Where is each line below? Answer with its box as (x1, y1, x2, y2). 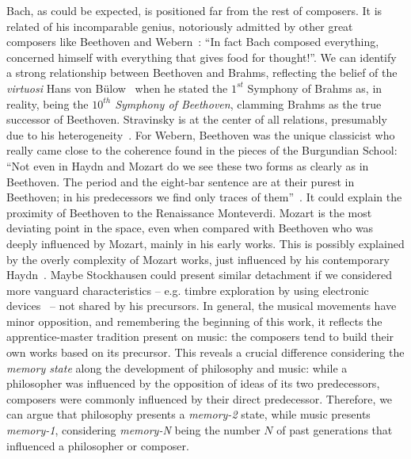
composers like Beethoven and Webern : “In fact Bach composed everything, (6, 33, 379, 50)
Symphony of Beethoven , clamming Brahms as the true (115, 95, 382, 112)
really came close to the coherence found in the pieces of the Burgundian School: (6, 142, 398, 159)
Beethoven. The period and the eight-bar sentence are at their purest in (6, 173, 355, 189)
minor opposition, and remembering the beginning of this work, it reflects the (6, 312, 382, 329)
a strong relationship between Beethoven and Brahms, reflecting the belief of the (6, 64, 398, 81)
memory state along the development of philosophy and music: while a (6, 359, 348, 376)
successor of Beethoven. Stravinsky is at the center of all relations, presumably (6, 111, 387, 128)
